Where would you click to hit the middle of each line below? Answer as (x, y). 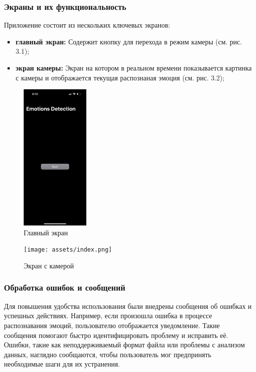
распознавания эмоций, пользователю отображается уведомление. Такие (112, 325)
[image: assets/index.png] (68, 250)
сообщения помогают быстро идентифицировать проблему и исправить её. (116, 335)
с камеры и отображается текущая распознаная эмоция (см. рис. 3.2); (120, 77)
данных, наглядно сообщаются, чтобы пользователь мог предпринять (108, 354)
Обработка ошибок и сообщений (65, 287)
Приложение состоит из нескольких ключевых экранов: (87, 25)
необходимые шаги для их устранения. (62, 364)
